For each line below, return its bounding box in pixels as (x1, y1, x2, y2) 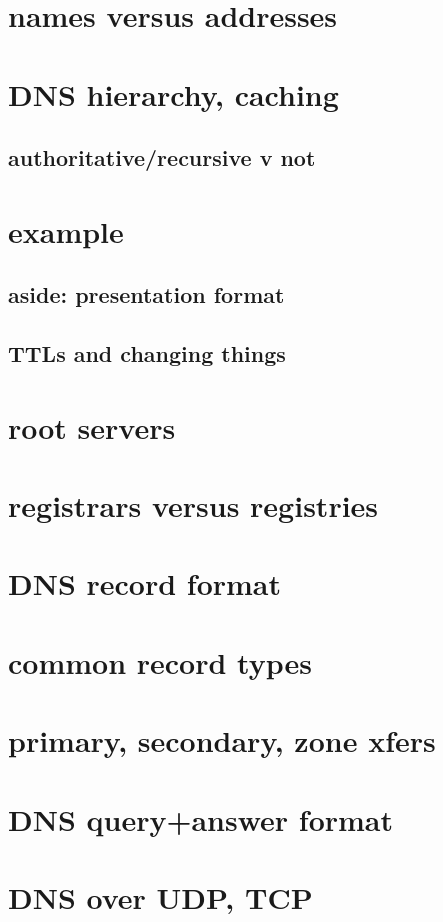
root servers (8, 406, 176, 447)
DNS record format (8, 563, 282, 604)
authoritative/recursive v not (8, 142, 316, 173)
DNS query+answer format (8, 798, 394, 839)
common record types (8, 641, 312, 682)
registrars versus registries (8, 485, 379, 526)
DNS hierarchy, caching (8, 73, 339, 114)
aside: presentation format (8, 279, 285, 310)
